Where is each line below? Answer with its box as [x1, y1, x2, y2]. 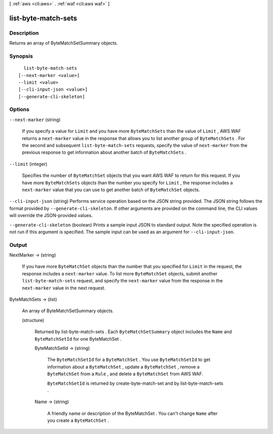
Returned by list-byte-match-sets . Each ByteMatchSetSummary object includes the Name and [34, 329, 232, 335]
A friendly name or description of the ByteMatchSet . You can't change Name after [47, 410, 218, 416]
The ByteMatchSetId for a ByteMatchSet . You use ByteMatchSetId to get [47, 356, 211, 363]
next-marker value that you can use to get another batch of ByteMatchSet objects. [22, 187, 200, 193]
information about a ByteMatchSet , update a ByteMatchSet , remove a [47, 364, 200, 370]
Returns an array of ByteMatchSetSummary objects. [9, 40, 118, 46]
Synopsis [9, 52, 33, 59]
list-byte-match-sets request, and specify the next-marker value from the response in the [22, 278, 223, 284]
